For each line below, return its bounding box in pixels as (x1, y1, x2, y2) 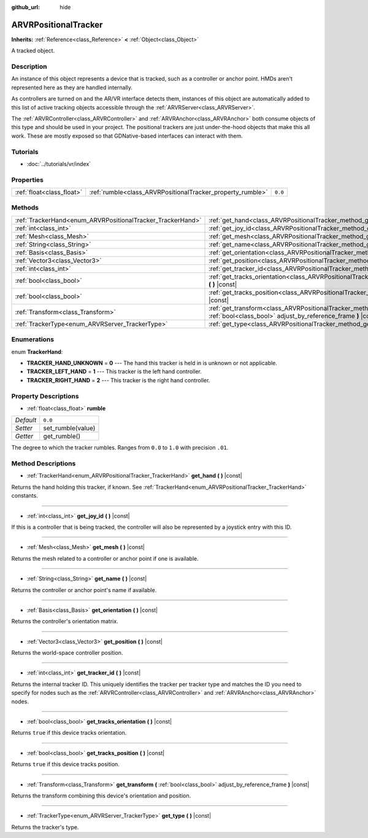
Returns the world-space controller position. (11, 649, 123, 657)
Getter (15, 432, 34, 441)
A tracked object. (11, 47, 55, 55)
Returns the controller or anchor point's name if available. (11, 586, 157, 593)
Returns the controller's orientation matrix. (11, 618, 119, 625)
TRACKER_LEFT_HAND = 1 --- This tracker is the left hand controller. (26, 368, 202, 375)
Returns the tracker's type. (11, 823, 79, 831)
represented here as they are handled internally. (11, 84, 133, 91)
